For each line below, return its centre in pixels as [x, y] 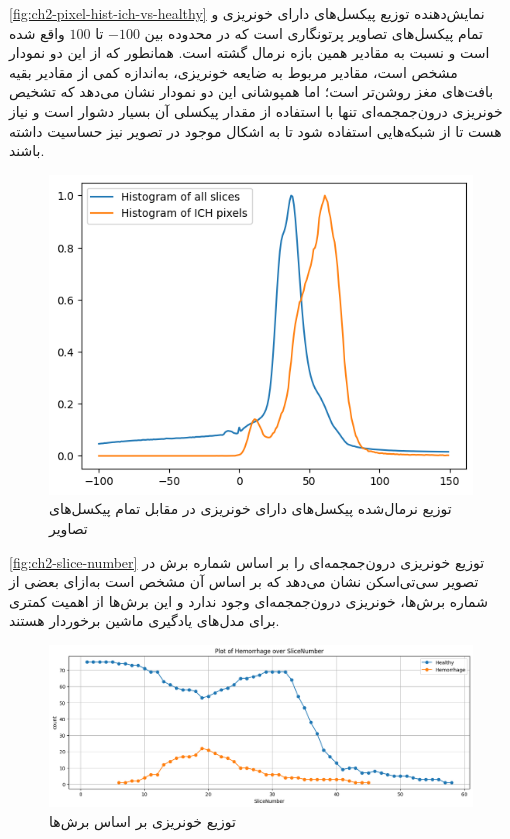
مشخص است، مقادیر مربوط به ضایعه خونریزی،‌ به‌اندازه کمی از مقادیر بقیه [233, 71]
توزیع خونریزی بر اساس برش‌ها [142, 820]
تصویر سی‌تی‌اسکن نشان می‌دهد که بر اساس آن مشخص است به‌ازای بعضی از [244, 581]
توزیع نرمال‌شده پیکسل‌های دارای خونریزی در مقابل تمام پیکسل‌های [250, 508]
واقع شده [37, 32]
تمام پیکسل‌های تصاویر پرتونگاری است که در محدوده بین [313, 32]
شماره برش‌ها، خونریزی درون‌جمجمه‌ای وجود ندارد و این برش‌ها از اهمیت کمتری [248, 600]
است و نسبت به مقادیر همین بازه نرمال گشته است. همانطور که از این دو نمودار [249, 52]
